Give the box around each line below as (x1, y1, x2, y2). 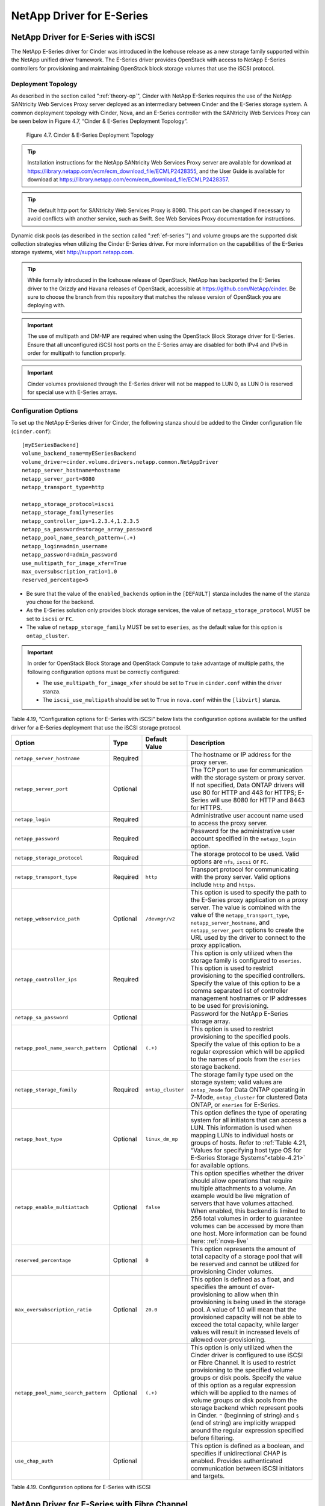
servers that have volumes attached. (190, 1199, 294, 1208)
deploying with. (27, 302, 66, 309)
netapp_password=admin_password (22, 551, 117, 558)
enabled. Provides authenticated (190, 1457, 283, 1465)
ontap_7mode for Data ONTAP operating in (190, 1086, 306, 1094)
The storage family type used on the (190, 1070, 294, 1079)
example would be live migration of (190, 1192, 290, 1200)
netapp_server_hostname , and (190, 919, 270, 927)
